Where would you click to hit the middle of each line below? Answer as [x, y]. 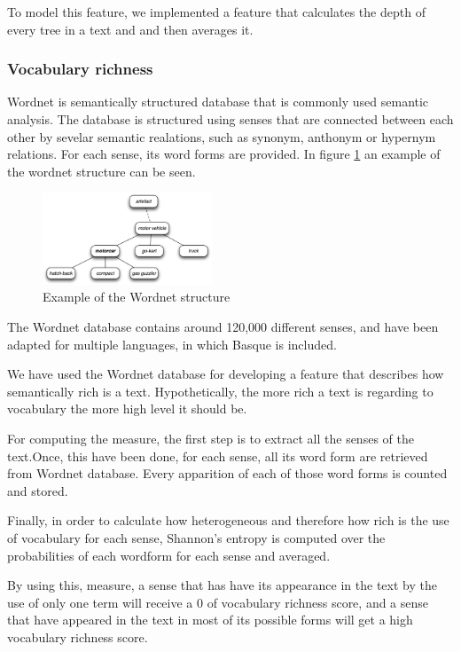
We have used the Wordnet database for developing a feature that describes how [226, 374]
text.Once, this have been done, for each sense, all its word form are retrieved [218, 456]
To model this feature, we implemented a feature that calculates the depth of [216, 12]
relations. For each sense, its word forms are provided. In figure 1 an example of [224, 154]
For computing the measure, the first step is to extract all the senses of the [211, 438]
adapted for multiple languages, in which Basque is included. [172, 344]
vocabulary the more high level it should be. [127, 408]
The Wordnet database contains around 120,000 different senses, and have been [223, 326]
